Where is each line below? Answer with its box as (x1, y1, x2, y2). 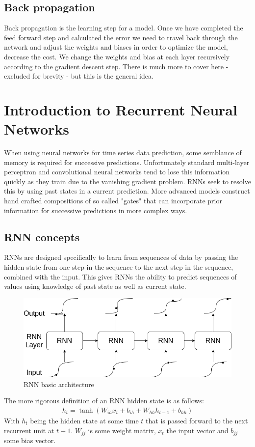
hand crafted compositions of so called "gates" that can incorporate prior (4, 196, 222, 206)
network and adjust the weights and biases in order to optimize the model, (4, 42, 228, 52)
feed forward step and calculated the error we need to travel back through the (4, 32, 238, 42)
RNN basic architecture (24, 379, 94, 389)
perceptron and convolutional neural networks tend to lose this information (4, 167, 230, 177)
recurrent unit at (4, 425, 54, 435)
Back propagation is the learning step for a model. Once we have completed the (4, 23, 243, 33)
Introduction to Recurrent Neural (4, 99, 237, 119)
